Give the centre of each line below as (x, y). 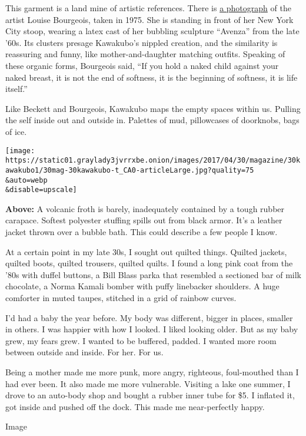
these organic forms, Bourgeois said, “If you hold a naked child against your (142, 65)
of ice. (16, 131)
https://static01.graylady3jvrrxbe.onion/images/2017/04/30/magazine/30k (153, 161)
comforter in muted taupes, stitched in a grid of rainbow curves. (121, 297)
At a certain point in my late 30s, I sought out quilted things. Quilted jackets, (146, 251)
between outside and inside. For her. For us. (84, 352)
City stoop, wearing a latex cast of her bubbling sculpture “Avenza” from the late (152, 31)
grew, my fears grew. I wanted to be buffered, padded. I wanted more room (141, 340)
